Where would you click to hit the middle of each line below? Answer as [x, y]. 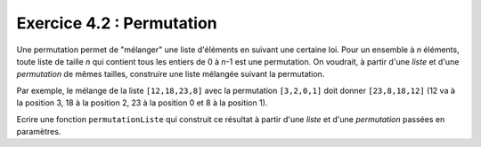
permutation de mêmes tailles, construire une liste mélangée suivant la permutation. [171, 74]
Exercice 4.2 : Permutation [117, 23]
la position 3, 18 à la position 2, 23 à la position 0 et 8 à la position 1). [142, 103]
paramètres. [39, 131]
